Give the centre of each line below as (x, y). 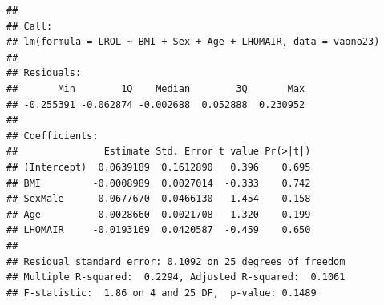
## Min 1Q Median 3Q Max (156, 88)
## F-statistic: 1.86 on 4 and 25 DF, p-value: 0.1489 (162, 293)
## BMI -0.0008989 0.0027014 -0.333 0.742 (159, 183)
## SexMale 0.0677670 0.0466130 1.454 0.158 (159, 199)
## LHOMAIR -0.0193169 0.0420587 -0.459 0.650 (159, 230)
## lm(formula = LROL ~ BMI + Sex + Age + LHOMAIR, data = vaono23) (193, 42)
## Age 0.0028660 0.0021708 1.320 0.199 (159, 214)
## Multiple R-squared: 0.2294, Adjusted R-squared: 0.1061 (176, 277)
